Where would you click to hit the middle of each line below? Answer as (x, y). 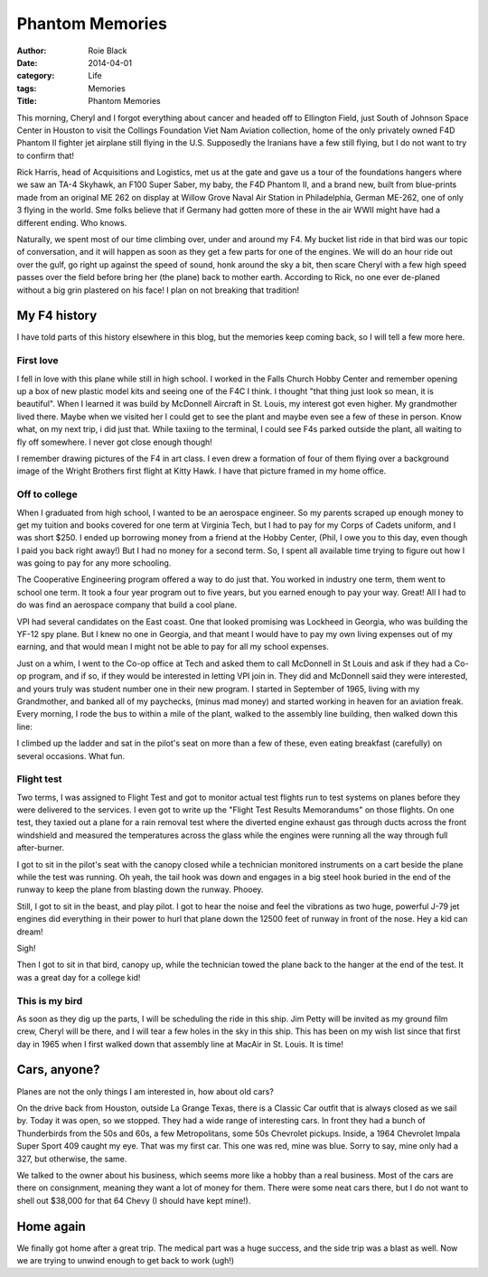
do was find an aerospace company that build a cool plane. (127, 605)
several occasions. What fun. (71, 756)
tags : (27, 88)
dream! (30, 932)
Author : (32, 51)
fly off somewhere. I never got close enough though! (114, 442)
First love (38, 361)
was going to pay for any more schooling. (94, 563)
